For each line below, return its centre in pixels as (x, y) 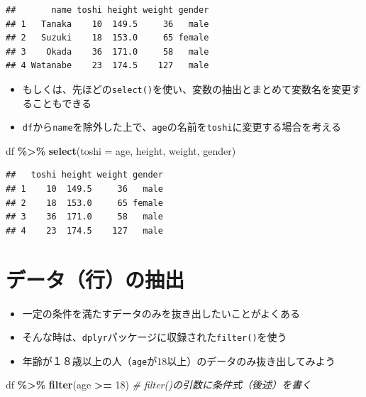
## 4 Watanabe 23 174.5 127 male (107, 66)
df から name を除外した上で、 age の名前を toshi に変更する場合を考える (182, 127)
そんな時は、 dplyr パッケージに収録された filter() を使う (155, 337)
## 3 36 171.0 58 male (84, 217)
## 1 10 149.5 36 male (84, 189)
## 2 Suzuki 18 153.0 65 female (107, 38)
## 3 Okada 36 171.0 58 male (107, 51)
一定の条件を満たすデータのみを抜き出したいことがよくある (161, 313)
